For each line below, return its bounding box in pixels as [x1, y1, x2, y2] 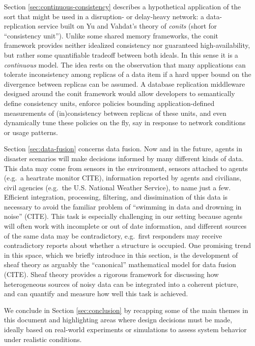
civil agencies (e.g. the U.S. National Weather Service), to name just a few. [4, 182, 231, 192]
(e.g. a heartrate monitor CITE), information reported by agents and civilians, [4, 173, 242, 183]
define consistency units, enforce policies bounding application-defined [4, 98, 215, 108]
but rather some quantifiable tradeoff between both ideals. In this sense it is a [4, 49, 238, 60]
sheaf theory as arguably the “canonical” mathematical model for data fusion [4, 259, 236, 270]
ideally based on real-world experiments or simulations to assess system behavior [4, 324, 247, 334]
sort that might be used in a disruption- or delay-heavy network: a [4, 11, 204, 21]
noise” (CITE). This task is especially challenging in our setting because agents [4, 211, 243, 221]
